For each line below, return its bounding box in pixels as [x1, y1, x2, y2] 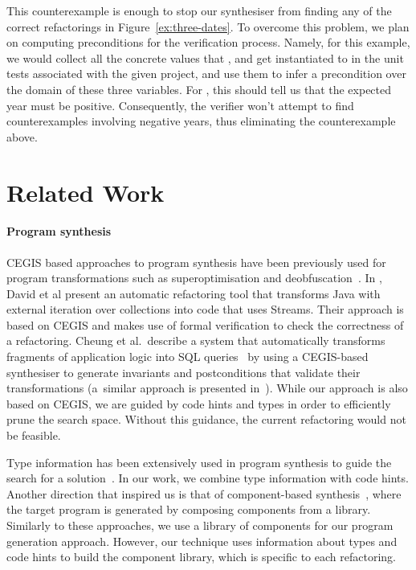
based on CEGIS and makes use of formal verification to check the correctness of [6, 316, 404, 333]
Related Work [6, 175, 165, 208]
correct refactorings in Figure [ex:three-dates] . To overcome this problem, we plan [6, 18, 410, 35]
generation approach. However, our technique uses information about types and [6, 532, 398, 549]
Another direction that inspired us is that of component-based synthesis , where [6, 485, 402, 502]
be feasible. [6, 427, 61, 444]
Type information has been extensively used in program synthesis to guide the [6, 453, 392, 470]
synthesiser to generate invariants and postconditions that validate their [6, 363, 361, 380]
